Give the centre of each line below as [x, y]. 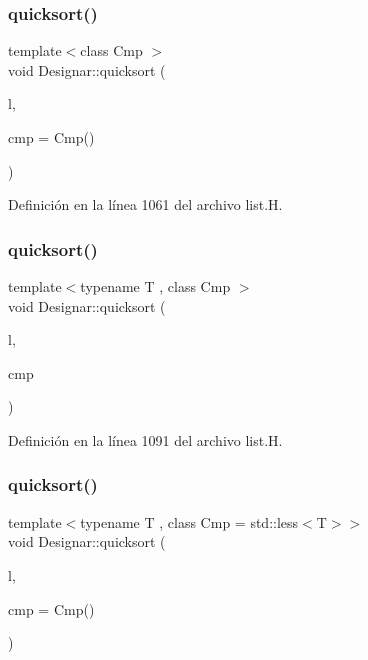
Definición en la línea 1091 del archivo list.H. [145, 439]
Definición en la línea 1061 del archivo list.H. [145, 204]
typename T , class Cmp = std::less [189, 521]
